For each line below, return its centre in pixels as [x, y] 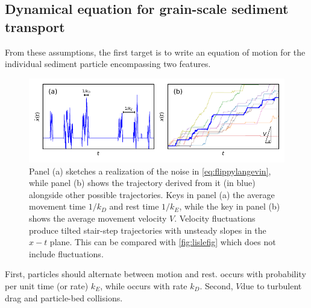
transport [35, 26]
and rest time [134, 206]
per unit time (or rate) [47, 285]
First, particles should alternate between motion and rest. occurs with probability [155, 274]
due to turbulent [271, 285]
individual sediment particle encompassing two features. [108, 64]
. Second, [216, 285]
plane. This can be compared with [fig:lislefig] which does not [163, 242]
